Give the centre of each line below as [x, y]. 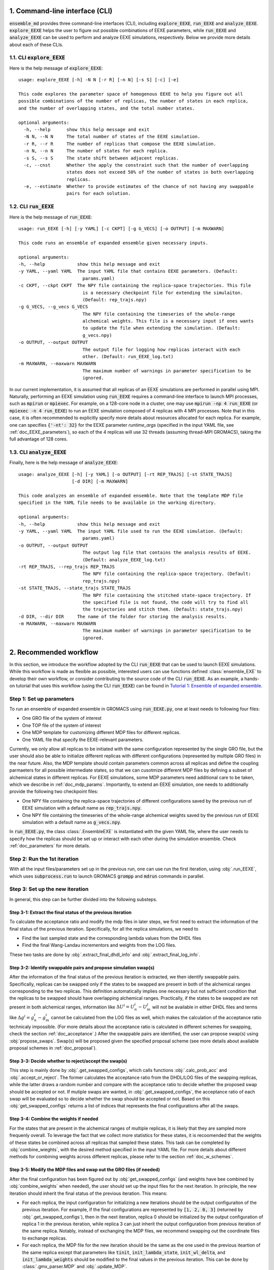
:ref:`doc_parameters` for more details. [50, 846]
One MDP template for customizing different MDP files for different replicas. [101, 733]
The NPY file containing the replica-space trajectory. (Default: [167, 574]
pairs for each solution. [99, 194]
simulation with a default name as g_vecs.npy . [72, 822]
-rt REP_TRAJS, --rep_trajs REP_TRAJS [67, 567]
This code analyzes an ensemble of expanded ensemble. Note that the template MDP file [131, 496]
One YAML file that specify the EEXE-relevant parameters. [83, 740]
